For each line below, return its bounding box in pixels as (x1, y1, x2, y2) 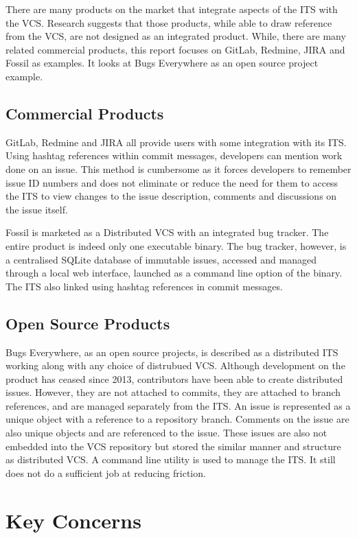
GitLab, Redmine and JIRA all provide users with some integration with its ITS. (5, 134, 347, 149)
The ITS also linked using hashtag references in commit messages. (5, 279, 283, 293)
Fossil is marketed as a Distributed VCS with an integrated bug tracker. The (5, 225, 329, 239)
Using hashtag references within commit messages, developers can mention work (5, 148, 343, 163)
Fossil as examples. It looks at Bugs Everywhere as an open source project (5, 56, 319, 70)
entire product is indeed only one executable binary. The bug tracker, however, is (5, 238, 347, 253)
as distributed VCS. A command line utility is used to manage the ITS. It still (5, 452, 336, 467)
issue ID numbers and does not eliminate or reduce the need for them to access (5, 175, 338, 189)
